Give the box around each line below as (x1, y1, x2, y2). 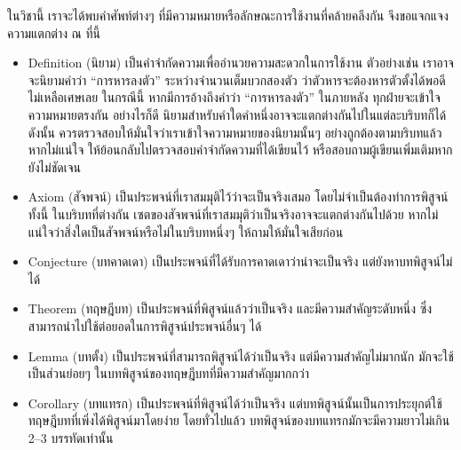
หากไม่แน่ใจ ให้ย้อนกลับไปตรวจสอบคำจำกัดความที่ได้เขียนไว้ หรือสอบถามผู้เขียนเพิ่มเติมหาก (28, 140, 453, 159)
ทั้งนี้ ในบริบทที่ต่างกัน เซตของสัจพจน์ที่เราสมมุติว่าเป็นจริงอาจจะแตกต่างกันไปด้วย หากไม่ (28, 204, 439, 223)
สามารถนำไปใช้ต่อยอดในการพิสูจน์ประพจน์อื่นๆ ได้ (28, 316, 262, 335)
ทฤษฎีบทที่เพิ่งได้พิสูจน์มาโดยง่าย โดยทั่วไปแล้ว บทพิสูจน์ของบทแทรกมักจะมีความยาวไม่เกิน (28, 411, 450, 430)
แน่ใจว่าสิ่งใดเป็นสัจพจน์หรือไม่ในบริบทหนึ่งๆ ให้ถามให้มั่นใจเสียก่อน (28, 222, 344, 241)
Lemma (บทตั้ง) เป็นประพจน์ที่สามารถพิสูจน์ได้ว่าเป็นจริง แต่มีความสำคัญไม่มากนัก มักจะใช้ (28, 346, 454, 365)
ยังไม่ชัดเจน (28, 157, 81, 176)
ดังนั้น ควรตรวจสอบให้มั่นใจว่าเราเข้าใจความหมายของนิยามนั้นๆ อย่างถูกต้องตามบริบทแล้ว (28, 122, 442, 141)
